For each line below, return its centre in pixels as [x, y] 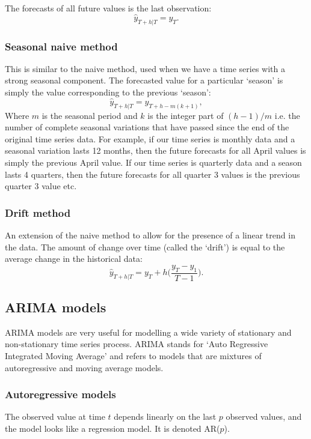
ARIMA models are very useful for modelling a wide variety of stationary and [148, 332]
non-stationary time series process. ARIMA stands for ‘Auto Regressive [137, 344]
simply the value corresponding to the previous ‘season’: [108, 92]
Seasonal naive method [61, 46]
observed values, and [264, 416]
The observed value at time [55, 416]
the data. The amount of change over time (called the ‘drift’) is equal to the [145, 247]
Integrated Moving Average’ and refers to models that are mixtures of [133, 356]
